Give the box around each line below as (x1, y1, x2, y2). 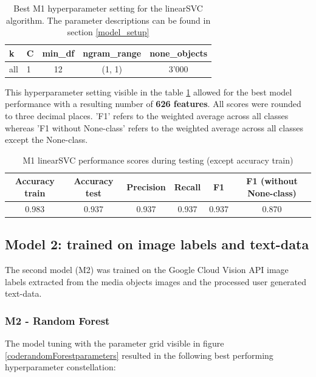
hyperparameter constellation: (5, 361, 116, 373)
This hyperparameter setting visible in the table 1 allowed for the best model (5, 85, 292, 98)
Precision (126, 181, 166, 193)
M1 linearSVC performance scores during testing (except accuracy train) (22, 153, 294, 166)
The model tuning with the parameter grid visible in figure (5, 337, 224, 350)
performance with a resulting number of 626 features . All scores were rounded (5, 97, 301, 110)
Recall (174, 181, 201, 193)
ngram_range (83, 46, 142, 59)
